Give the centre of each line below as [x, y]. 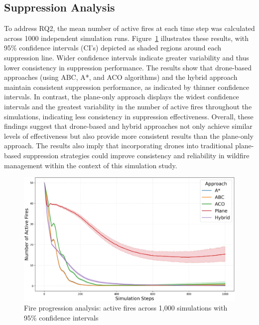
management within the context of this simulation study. [91, 165]
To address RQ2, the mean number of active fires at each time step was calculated [129, 28]
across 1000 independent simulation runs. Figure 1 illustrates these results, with [127, 38]
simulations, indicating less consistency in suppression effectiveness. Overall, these [129, 116]
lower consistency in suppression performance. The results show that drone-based [128, 67]
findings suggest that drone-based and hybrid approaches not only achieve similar [128, 126]
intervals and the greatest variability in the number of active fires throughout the [128, 106]
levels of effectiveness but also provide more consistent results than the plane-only [129, 136]
